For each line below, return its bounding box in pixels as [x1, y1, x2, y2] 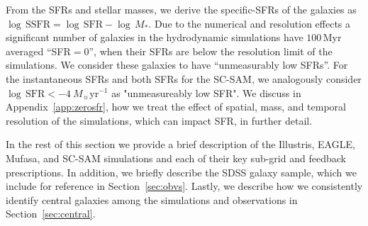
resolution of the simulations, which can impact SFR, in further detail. [6, 113, 313, 128]
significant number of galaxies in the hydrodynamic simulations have [6, 30, 303, 45]
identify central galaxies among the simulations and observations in [6, 192, 298, 207]
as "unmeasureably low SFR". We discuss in [111, 85, 301, 100]
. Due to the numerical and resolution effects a [148, 16, 351, 30]
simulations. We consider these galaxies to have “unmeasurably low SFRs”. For [6, 57, 348, 72]
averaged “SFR [6, 43, 71, 58]
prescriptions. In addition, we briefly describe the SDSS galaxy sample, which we [6, 164, 357, 179]
